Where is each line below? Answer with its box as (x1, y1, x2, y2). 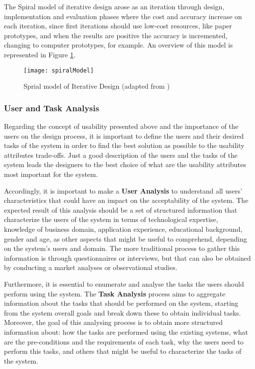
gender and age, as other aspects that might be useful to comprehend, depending (4, 233, 247, 244)
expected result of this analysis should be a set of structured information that (4, 204, 237, 215)
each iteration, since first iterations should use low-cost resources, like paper (4, 21, 232, 31)
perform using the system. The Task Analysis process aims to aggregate (4, 288, 226, 298)
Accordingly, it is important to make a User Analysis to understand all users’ (4, 185, 242, 196)
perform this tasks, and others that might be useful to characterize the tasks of (4, 346, 242, 356)
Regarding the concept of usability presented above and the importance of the (4, 121, 239, 131)
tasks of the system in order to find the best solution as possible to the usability (4, 140, 245, 150)
